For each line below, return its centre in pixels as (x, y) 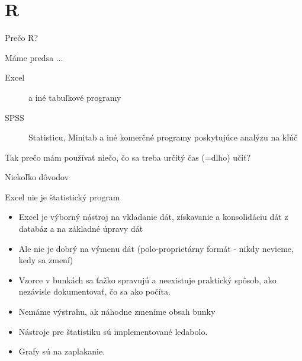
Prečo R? (22, 38)
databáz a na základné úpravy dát (81, 229)
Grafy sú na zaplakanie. (62, 351)
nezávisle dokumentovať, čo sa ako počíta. (94, 291)
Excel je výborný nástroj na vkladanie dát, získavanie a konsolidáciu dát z (153, 217)
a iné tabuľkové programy (75, 97)
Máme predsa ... (34, 57)
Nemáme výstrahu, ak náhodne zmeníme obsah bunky (117, 312)
